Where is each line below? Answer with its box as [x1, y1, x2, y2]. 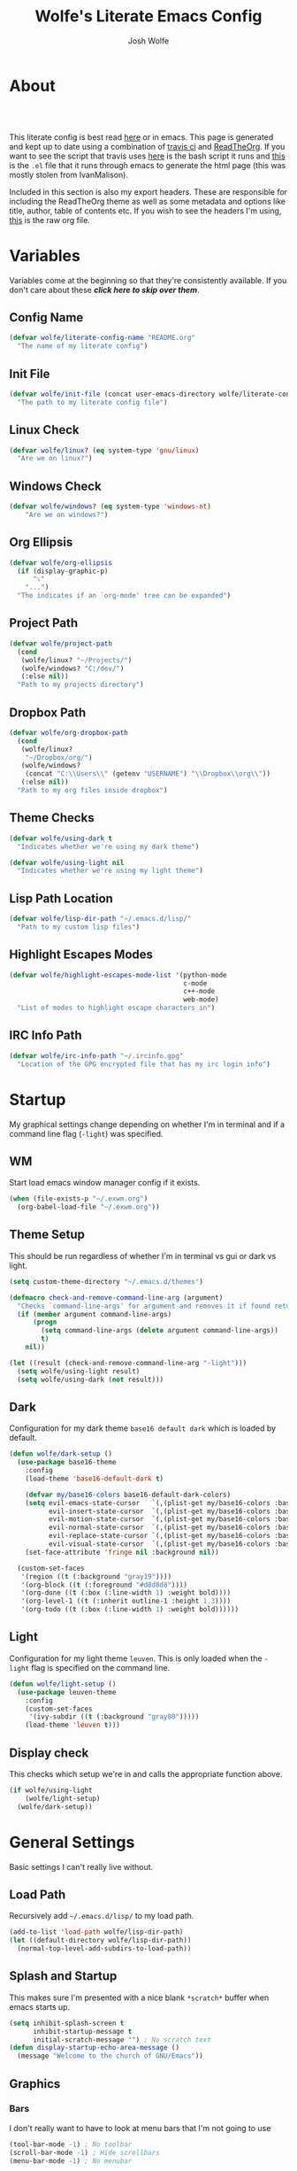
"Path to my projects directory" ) [17, 680, 144, 690]
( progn [32, 1317, 57, 1327]
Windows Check [9, 478, 102, 493]
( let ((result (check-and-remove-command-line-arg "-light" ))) [9, 1358, 247, 1367]
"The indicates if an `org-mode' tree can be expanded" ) [17, 591, 232, 600]
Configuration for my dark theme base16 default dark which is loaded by [9, 1423, 277, 1433]
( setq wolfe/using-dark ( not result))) [17, 1375, 164, 1384]
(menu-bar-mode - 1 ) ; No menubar [9, 2156, 133, 2166]
